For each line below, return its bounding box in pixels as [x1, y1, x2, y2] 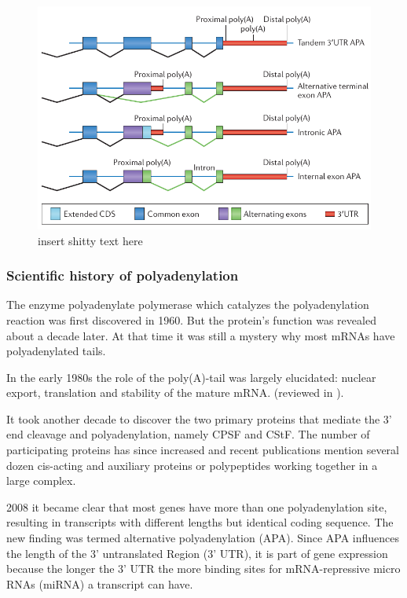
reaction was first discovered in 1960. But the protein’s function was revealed [6, 311, 376, 328]
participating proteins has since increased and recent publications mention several [6, 442, 399, 458]
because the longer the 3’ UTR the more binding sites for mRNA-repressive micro [6, 560, 401, 577]
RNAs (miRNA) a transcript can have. [6, 575, 193, 592]
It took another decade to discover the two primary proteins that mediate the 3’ [6, 410, 392, 427]
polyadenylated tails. [6, 343, 106, 359]
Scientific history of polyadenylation [6, 266, 239, 285]
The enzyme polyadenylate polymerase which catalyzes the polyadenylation [6, 296, 369, 313]
